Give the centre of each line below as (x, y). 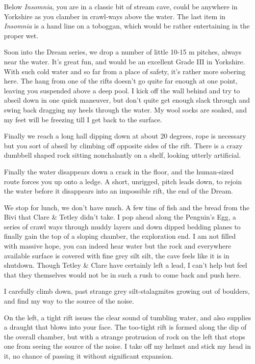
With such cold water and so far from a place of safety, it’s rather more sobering (125, 71)
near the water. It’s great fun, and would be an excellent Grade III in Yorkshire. (125, 61)
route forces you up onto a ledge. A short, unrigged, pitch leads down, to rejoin (123, 181)
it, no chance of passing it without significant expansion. (89, 356)
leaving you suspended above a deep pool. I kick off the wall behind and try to (122, 90)
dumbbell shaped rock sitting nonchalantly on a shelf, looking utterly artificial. (123, 155)
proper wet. (21, 35)
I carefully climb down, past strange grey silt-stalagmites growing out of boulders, (127, 291)
